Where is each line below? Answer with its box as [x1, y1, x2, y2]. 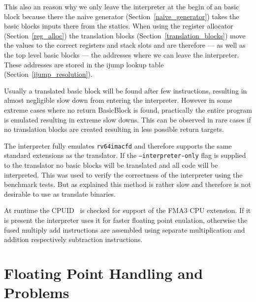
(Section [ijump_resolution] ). [4, 69, 93, 79]
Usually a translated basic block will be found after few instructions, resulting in [4, 85, 247, 95]
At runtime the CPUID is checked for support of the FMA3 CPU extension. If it [4, 205, 251, 215]
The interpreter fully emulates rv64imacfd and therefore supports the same [4, 140, 232, 151]
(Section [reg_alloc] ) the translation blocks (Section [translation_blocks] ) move [4, 30, 246, 40]
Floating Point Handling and [4, 263, 203, 283]
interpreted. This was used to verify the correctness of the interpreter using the [4, 169, 243, 180]
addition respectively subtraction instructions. [4, 234, 143, 244]
